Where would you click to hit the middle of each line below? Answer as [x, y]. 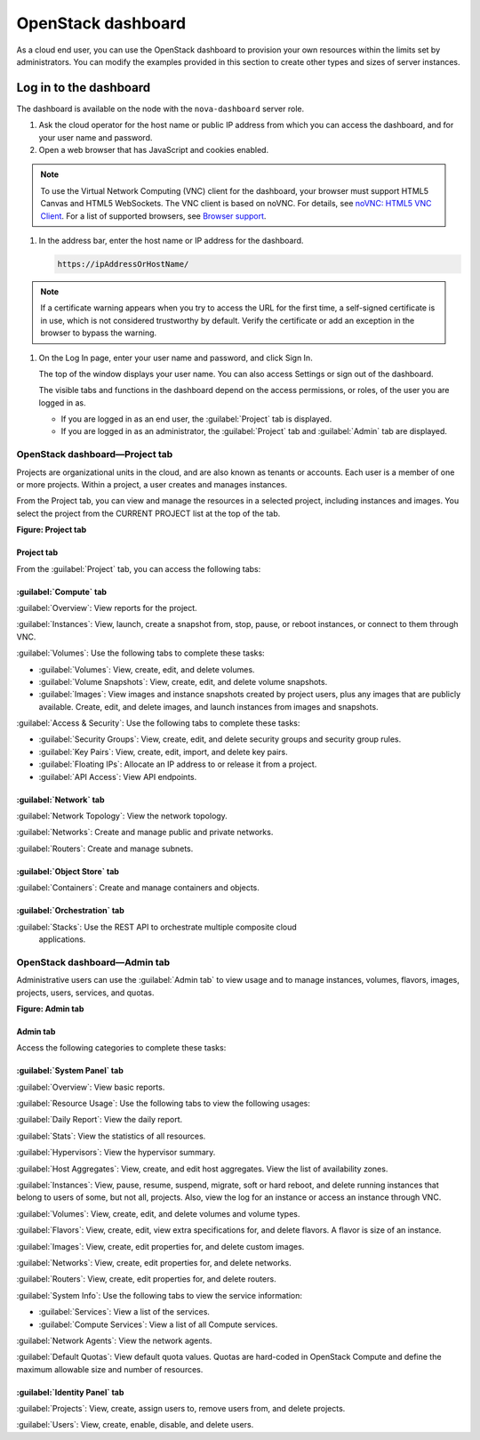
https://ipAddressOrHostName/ [123, 264]
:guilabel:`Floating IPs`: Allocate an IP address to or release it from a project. [178, 764]
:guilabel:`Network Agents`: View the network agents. [114, 1340]
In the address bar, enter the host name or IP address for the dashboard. [171, 240]
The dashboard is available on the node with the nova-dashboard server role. [160, 109]
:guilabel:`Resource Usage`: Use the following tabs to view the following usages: [164, 1104]
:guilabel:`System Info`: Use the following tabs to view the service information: [159, 1295]
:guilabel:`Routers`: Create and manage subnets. [105, 849]
